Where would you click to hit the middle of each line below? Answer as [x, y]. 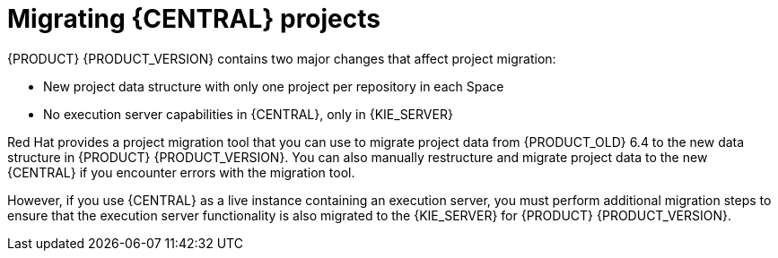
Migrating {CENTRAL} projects [194, 19]
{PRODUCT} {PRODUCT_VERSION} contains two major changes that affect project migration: [282, 58]
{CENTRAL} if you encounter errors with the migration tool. [181, 172]
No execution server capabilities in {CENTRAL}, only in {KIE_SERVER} [248, 114]
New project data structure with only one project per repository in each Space [274, 86]
